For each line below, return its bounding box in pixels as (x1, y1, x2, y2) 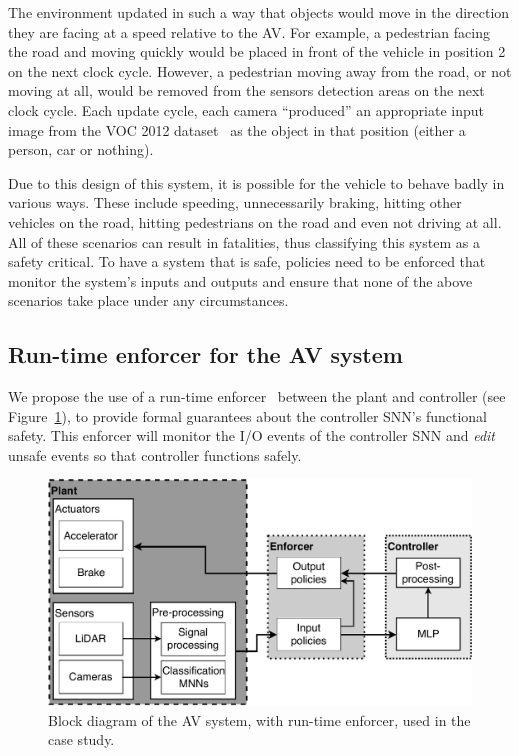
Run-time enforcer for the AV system (8, 339, 403, 370)
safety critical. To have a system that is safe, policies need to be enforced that (8, 251, 486, 272)
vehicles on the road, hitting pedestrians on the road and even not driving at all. (8, 211, 502, 232)
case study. (48, 729, 115, 750)
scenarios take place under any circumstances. (8, 290, 289, 311)
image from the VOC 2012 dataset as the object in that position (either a (8, 119, 466, 140)
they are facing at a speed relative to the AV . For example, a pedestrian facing (8, 21, 490, 42)
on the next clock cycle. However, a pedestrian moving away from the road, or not (8, 60, 512, 81)
